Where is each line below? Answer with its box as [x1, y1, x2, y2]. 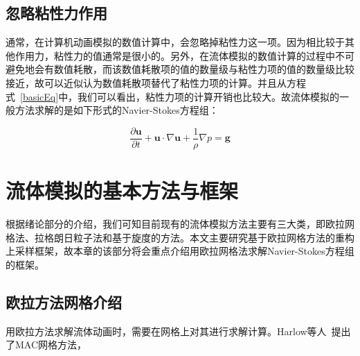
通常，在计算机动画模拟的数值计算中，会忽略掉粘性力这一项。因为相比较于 [6, 35, 345, 49]
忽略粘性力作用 [6, 2, 107, 24]
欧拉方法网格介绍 [6, 291, 122, 312]
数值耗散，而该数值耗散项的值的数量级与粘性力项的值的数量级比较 [53, 62, 354, 76]
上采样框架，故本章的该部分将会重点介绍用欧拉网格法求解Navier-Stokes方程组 [6, 244, 354, 258]
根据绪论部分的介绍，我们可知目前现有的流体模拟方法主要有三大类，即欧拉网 [6, 216, 354, 230]
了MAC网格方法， [6, 337, 87, 352]
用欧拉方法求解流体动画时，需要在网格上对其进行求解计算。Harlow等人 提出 [6, 323, 351, 338]
